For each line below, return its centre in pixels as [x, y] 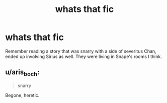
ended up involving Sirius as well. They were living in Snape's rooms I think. [83, 56]
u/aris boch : [22, 73]
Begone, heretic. [22, 95]
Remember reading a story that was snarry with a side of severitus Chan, [81, 51]
